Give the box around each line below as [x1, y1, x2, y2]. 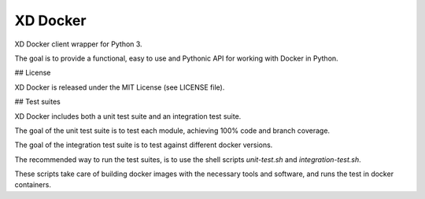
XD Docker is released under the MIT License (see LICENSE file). [14, 83, 225, 92]
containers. [14, 180, 51, 190]
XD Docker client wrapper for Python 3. [14, 39, 142, 49]
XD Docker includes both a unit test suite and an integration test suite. [14, 111, 242, 121]
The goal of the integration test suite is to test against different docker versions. [14, 140, 273, 149]
